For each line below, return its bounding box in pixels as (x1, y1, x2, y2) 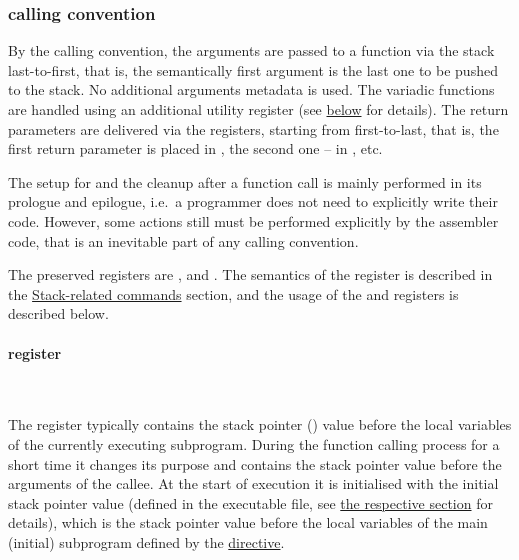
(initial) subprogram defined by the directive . (8, 531, 285, 552)
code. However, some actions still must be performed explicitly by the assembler (8, 210, 499, 231)
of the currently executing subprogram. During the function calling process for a (8, 433, 500, 454)
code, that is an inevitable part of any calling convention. (8, 230, 359, 251)
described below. (8, 303, 109, 324)
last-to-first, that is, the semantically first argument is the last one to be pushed (8, 59, 498, 80)
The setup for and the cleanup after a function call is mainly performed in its (8, 171, 482, 192)
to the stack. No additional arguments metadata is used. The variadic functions (8, 79, 495, 100)
